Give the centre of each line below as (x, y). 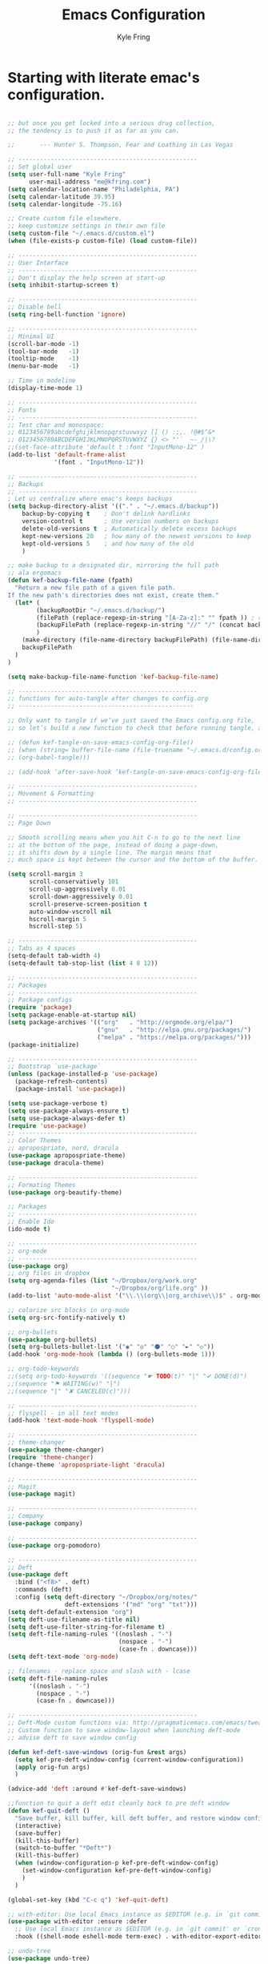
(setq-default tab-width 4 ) (54, 956)
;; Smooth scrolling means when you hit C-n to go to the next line (124, 837)
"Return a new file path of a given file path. (96, 588)
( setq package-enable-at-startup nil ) (72, 1015)
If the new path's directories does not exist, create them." (113, 595)
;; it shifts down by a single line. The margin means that (110, 852)
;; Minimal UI (31, 336)
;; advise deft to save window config (72, 1737)
